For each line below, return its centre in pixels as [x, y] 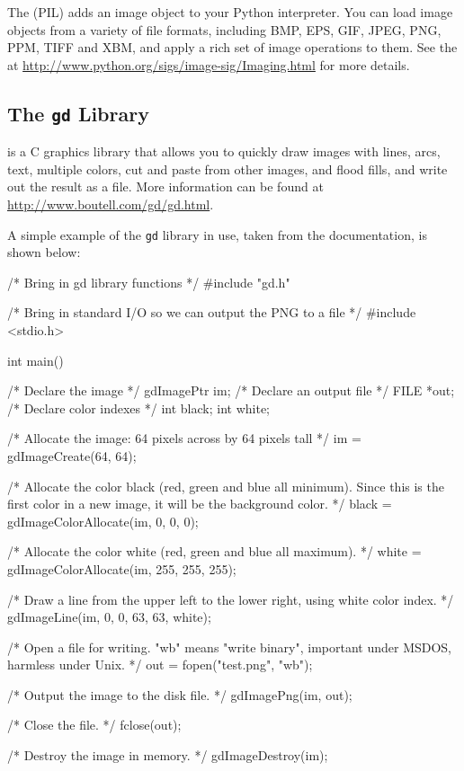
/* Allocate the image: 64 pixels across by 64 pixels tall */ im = [184, 438]
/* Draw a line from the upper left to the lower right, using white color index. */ [231, 599]
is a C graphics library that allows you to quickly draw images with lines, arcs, [224, 151]
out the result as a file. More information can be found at [165, 186]
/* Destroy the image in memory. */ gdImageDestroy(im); [168, 755]
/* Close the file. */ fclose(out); [94, 725]
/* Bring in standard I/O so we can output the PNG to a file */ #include [212, 312]
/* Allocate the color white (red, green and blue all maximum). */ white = [214, 551]
